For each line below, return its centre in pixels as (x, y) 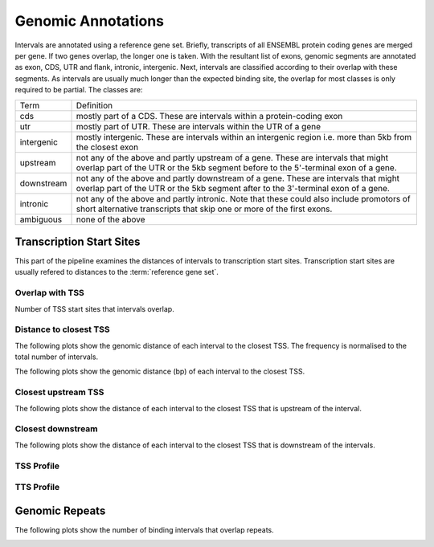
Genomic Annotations (90, 21)
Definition (94, 105)
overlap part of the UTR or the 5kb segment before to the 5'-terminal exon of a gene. (236, 167)
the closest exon (107, 147)
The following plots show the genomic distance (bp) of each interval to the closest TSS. (160, 371)
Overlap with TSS (49, 293)
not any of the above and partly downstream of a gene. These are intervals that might (238, 178)
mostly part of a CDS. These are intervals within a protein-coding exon (209, 116)
